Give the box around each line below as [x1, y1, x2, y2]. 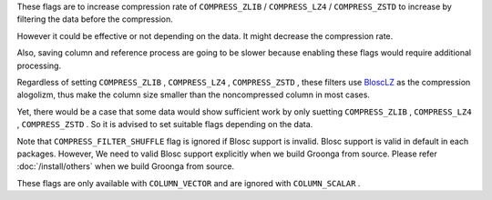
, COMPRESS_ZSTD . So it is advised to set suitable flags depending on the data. [16, 119, 313, 130]
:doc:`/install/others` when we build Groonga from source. [16, 161, 235, 172]
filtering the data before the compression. [16, 14, 173, 25]
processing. [16, 60, 62, 71]
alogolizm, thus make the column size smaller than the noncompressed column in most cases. [16, 89, 371, 100]
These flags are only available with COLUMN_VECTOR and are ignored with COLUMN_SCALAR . [16, 177, 361, 188]
